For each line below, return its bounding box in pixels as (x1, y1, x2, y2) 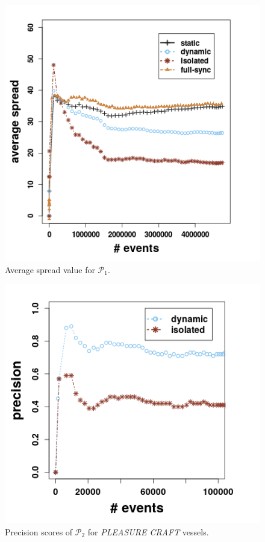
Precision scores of (5, 525, 73, 538)
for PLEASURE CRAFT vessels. (87, 525, 209, 538)
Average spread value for (5, 263, 95, 276)
